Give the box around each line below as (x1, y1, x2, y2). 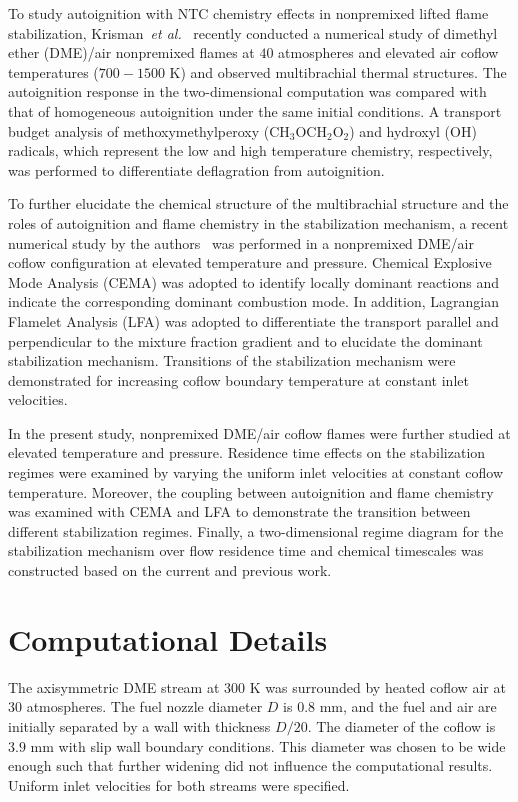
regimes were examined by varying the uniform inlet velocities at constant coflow (8, 462, 504, 483)
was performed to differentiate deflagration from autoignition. (8, 159, 385, 180)
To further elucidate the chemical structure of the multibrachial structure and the (8, 193, 509, 214)
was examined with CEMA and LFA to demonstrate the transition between (8, 501, 471, 522)
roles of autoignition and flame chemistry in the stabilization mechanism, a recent (8, 212, 509, 233)
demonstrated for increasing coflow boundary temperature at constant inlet (8, 369, 469, 390)
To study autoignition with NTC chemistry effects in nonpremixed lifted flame (8, 3, 489, 23)
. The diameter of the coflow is (307, 715, 496, 736)
